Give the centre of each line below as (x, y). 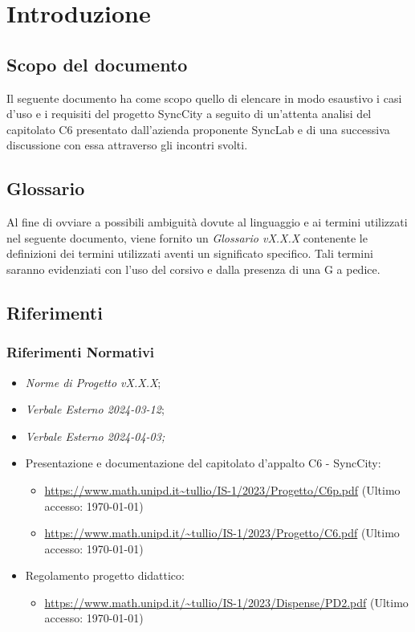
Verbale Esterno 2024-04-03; (95, 436)
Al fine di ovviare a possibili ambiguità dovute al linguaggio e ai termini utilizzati (207, 222)
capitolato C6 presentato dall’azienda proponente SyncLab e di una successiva (198, 129)
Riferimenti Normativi (81, 352)
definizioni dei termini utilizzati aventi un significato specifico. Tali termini (190, 253)
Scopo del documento (97, 64)
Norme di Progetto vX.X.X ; (93, 382)
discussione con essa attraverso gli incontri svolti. (127, 145)
